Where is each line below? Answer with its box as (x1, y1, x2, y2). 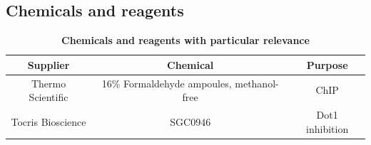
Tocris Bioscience (11, 114, 86, 129)
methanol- (235, 75, 279, 90)
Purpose (306, 57, 348, 72)
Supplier (27, 57, 70, 72)
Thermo (31, 75, 66, 90)
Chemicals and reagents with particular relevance (61, 33, 310, 48)
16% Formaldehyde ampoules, (101, 75, 232, 90)
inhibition (306, 121, 349, 136)
